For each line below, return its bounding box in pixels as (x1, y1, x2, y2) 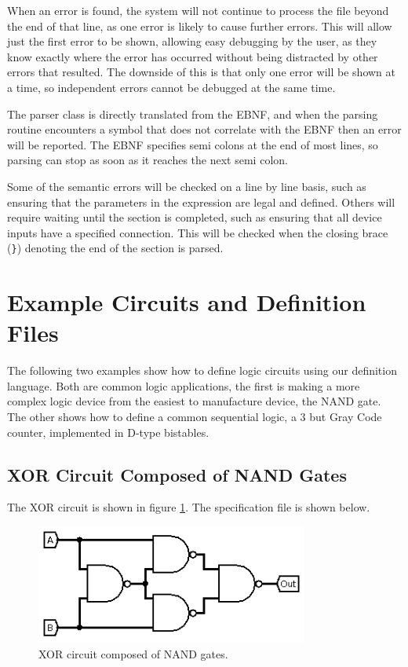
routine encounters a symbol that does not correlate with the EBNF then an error (7, 121, 402, 137)
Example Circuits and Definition (7, 286, 366, 318)
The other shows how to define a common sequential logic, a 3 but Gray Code (7, 409, 382, 425)
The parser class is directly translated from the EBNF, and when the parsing (7, 105, 378, 122)
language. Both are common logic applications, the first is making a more (7, 377, 360, 394)
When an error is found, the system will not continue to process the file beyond (7, 2, 389, 18)
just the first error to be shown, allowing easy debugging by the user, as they (7, 33, 377, 49)
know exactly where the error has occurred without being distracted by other (7, 48, 378, 64)
